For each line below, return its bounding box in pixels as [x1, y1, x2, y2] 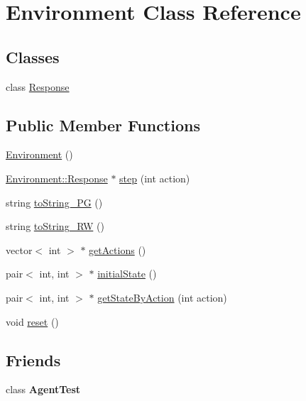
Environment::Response [6, 170, 108, 185]
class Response [6, 79, 70, 94]
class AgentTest [6, 382, 81, 397]
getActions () [89, 242, 146, 257]
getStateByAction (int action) [97, 290, 227, 304]
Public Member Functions [6, 114, 200, 136]
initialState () [97, 266, 157, 281]
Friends [6, 348, 61, 370]
